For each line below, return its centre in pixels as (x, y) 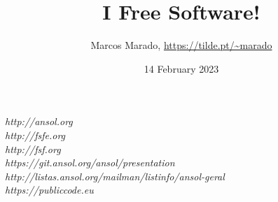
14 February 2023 (181, 68)
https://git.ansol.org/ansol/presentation (90, 163)
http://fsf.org (33, 149)
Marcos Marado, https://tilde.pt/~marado (181, 45)
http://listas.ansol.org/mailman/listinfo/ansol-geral (115, 176)
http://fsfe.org (35, 135)
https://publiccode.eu (49, 190)
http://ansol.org (39, 121)
